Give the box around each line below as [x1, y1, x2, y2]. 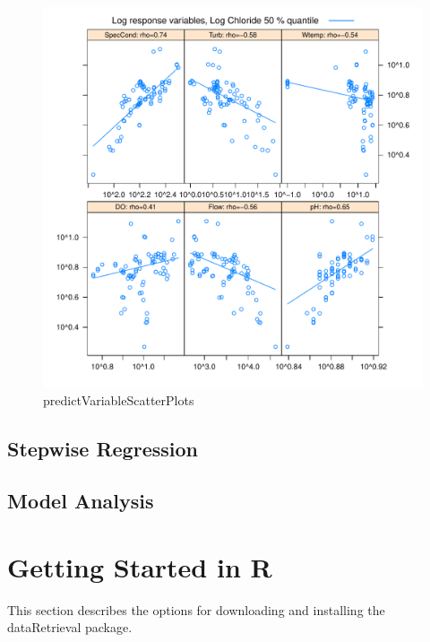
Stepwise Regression [7, 434, 198, 462]
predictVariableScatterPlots [43, 390, 194, 409]
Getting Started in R [7, 548, 272, 585]
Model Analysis [7, 487, 154, 515]
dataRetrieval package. [7, 618, 133, 637]
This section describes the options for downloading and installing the [7, 600, 385, 619]
